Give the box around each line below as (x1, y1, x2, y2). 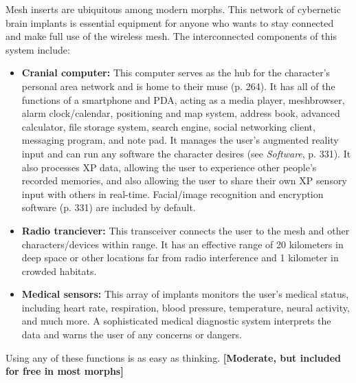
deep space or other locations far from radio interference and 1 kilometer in (21, 250, 339, 265)
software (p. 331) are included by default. (21, 200, 196, 215)
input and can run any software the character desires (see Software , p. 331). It (21, 146, 351, 160)
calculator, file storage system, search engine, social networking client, (21, 119, 315, 133)
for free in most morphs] (5, 364, 124, 378)
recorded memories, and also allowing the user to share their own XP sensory (21, 173, 347, 188)
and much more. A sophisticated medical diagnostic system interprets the (21, 314, 331, 328)
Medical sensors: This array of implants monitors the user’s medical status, (21, 287, 349, 301)
